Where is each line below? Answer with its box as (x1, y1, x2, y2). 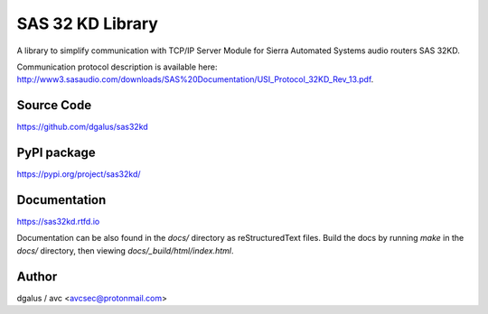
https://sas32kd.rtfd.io (16, 217, 100, 227)
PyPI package (16, 145, 96, 161)
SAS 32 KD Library (16, 14, 158, 33)
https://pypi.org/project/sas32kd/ (16, 169, 141, 180)
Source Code (16, 97, 92, 113)
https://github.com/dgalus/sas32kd (16, 122, 148, 133)
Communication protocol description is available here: (16, 61, 218, 72)
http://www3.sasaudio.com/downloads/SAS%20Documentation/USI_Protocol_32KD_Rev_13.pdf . (16, 74, 374, 85)
